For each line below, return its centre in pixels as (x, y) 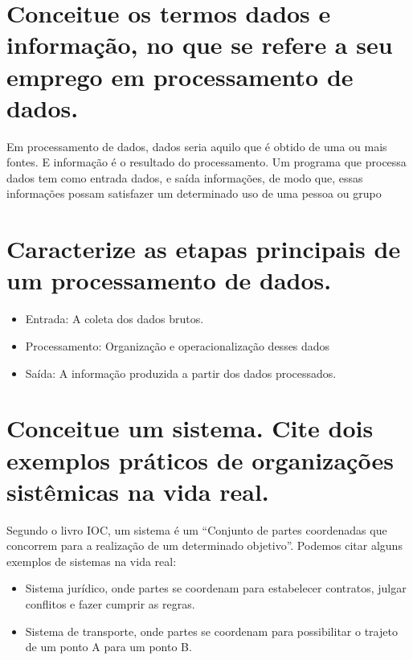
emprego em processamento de (180, 76)
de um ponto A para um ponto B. (108, 647)
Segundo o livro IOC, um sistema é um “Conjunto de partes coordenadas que (197, 529)
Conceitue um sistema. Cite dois (190, 428)
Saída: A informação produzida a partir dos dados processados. (181, 373)
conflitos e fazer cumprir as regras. (110, 604)
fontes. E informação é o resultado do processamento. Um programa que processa (206, 162)
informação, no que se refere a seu (200, 45)
